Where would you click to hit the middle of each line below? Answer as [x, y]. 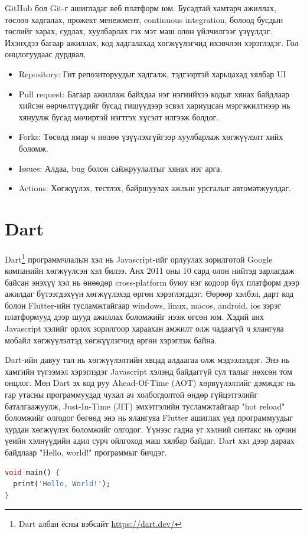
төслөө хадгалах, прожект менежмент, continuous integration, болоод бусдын [144, 19]
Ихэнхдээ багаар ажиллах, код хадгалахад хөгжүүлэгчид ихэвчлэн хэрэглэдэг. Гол [152, 42]
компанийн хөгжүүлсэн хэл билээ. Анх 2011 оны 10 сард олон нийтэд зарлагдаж [150, 271]
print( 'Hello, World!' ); [62, 484]
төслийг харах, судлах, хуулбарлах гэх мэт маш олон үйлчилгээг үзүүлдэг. [139, 31]
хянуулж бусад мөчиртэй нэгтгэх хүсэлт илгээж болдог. [119, 117]
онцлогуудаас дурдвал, [45, 54]
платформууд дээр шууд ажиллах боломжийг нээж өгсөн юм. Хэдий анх [134, 317]
